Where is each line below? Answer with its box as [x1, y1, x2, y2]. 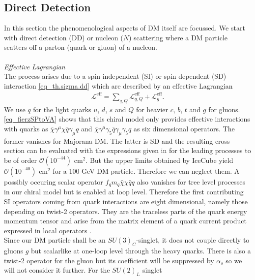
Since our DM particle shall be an [4, 235, 106, 245]
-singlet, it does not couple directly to [136, 235, 250, 245]
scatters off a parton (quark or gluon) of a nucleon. [4, 42, 157, 52]
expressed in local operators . [4, 225, 92, 235]
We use [4, 104, 26, 114]
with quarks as [4, 123, 48, 133]
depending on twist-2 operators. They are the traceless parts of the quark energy [4, 206, 247, 216]
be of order [4, 155, 37, 165]
